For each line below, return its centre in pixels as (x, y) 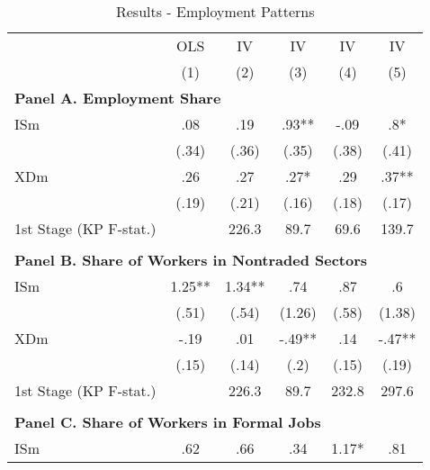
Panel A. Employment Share (118, 98)
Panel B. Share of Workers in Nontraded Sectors (191, 260)
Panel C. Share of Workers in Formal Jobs (168, 422)
